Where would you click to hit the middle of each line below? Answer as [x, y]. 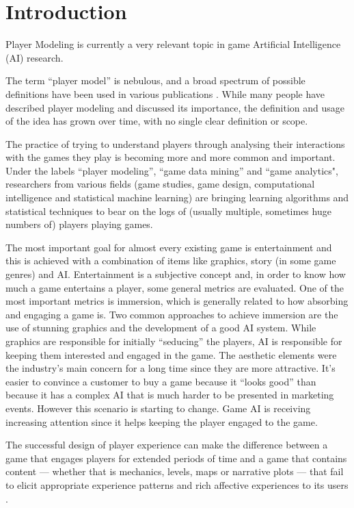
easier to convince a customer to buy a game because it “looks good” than [161, 381]
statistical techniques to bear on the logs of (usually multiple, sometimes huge [168, 211]
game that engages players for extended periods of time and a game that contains [176, 458]
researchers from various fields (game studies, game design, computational [160, 184]
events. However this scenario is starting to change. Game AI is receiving [158, 408]
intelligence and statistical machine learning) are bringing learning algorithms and [177, 198]
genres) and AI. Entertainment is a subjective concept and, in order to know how [176, 274]
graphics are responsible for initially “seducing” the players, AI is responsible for [174, 341]
